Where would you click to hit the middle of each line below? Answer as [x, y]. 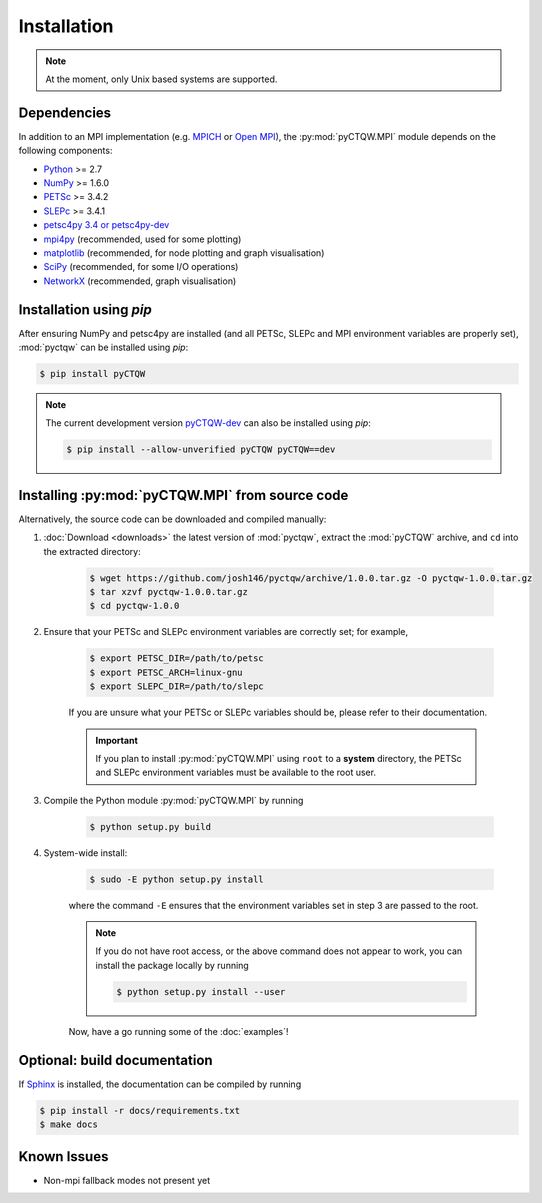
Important [117, 740]
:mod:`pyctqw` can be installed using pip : [103, 347]
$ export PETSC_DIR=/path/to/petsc [176, 658]
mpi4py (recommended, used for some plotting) [142, 239]
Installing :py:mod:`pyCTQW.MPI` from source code [183, 495]
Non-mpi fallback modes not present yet [126, 1180]
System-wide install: [85, 852]
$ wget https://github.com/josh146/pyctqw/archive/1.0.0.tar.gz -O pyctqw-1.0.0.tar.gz [311, 578]
